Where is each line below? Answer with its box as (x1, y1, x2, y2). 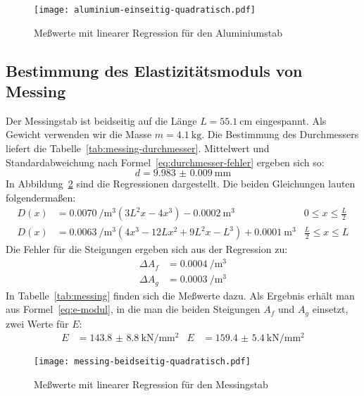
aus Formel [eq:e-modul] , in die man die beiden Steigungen (6, 302, 261, 316)
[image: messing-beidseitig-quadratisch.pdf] (34, 357, 251, 367)
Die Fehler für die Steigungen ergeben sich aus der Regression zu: (6, 242, 288, 256)
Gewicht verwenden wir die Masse (6, 127, 152, 142)
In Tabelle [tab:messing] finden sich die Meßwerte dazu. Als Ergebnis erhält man (6, 287, 355, 302)
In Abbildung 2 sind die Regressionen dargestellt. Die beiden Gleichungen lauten (6, 176, 356, 191)
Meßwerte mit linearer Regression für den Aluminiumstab (34, 25, 282, 39)
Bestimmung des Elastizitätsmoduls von (6, 59, 303, 81)
